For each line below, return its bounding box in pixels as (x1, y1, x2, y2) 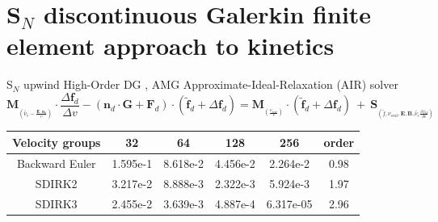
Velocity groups (12, 133, 101, 150)
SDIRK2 (35, 174, 78, 191)
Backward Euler (16, 154, 96, 171)
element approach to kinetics (6, 29, 335, 62)
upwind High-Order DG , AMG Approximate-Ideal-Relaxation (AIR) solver (23, 76, 398, 93)
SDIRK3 (35, 195, 78, 212)
